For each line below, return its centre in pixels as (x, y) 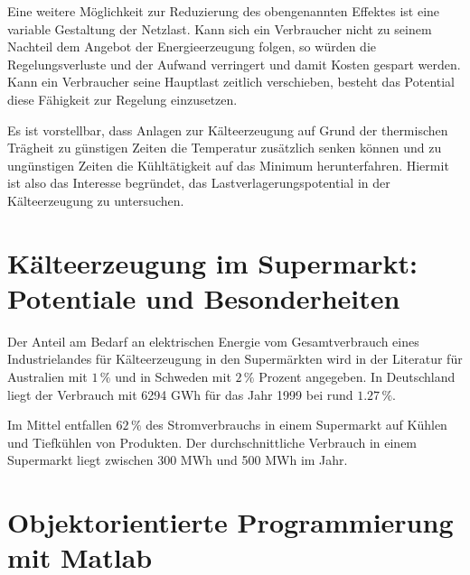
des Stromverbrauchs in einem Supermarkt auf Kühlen (296, 425)
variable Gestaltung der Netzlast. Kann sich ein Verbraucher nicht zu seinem (220, 28)
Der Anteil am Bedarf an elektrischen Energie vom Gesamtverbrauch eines (213, 341)
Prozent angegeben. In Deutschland (357, 377)
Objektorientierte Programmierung (230, 522)
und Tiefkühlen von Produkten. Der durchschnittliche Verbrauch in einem (212, 442)
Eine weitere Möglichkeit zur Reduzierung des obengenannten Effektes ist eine (224, 11)
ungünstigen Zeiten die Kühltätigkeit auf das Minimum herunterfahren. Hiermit (228, 165)
